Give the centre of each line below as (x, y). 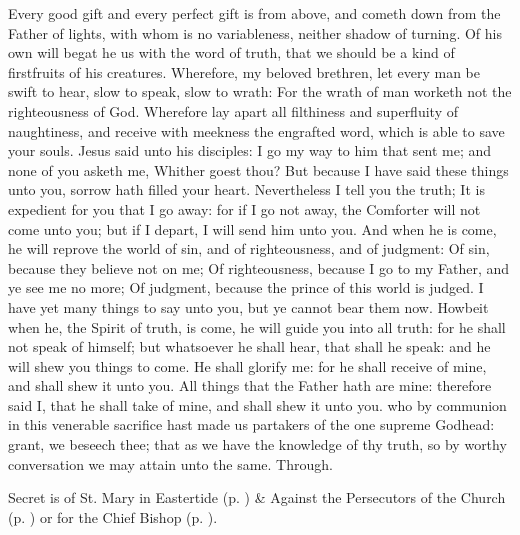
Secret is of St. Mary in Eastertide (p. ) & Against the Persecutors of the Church (257, 497)
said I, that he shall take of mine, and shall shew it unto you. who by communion (257, 404)
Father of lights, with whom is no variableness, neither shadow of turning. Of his (255, 32)
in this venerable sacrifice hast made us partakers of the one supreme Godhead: (251, 424)
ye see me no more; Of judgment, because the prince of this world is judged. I (246, 287)
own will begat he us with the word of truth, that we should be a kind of (231, 52)
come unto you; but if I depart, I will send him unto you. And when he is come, (252, 228)
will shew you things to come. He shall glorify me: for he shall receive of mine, (247, 365)
